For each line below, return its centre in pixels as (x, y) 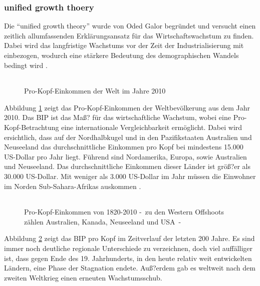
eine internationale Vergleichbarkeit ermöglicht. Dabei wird (152, 127)
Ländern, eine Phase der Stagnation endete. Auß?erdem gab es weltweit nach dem (130, 268)
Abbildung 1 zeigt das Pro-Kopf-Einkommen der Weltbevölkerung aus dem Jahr (127, 107)
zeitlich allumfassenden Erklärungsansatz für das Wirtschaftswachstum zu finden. (129, 35)
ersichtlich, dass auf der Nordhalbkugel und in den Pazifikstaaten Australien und (128, 137)
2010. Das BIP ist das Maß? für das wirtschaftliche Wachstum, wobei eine (117, 117)
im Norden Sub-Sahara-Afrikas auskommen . (73, 186)
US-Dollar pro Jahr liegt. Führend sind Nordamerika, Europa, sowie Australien (125, 156)
